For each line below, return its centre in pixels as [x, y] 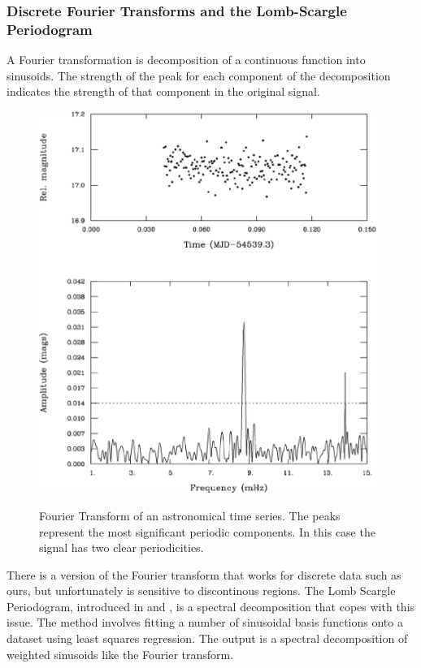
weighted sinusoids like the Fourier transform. [120, 654]
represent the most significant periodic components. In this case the [207, 531]
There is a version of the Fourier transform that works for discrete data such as [204, 574]
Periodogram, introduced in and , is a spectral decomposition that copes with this [211, 606]
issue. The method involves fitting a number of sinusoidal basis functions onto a [205, 622]
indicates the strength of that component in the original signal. [163, 91]
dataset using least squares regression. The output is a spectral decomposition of [207, 638]
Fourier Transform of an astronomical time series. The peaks [190, 515]
